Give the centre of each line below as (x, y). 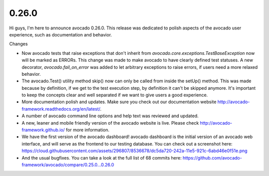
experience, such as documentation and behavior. (61, 34)
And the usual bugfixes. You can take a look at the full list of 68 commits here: (102, 158)
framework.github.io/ (43, 130)
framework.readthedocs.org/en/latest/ (61, 109)
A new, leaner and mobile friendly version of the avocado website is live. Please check (110, 123)
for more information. (87, 130)
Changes (18, 44)
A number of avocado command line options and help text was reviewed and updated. (110, 116)
